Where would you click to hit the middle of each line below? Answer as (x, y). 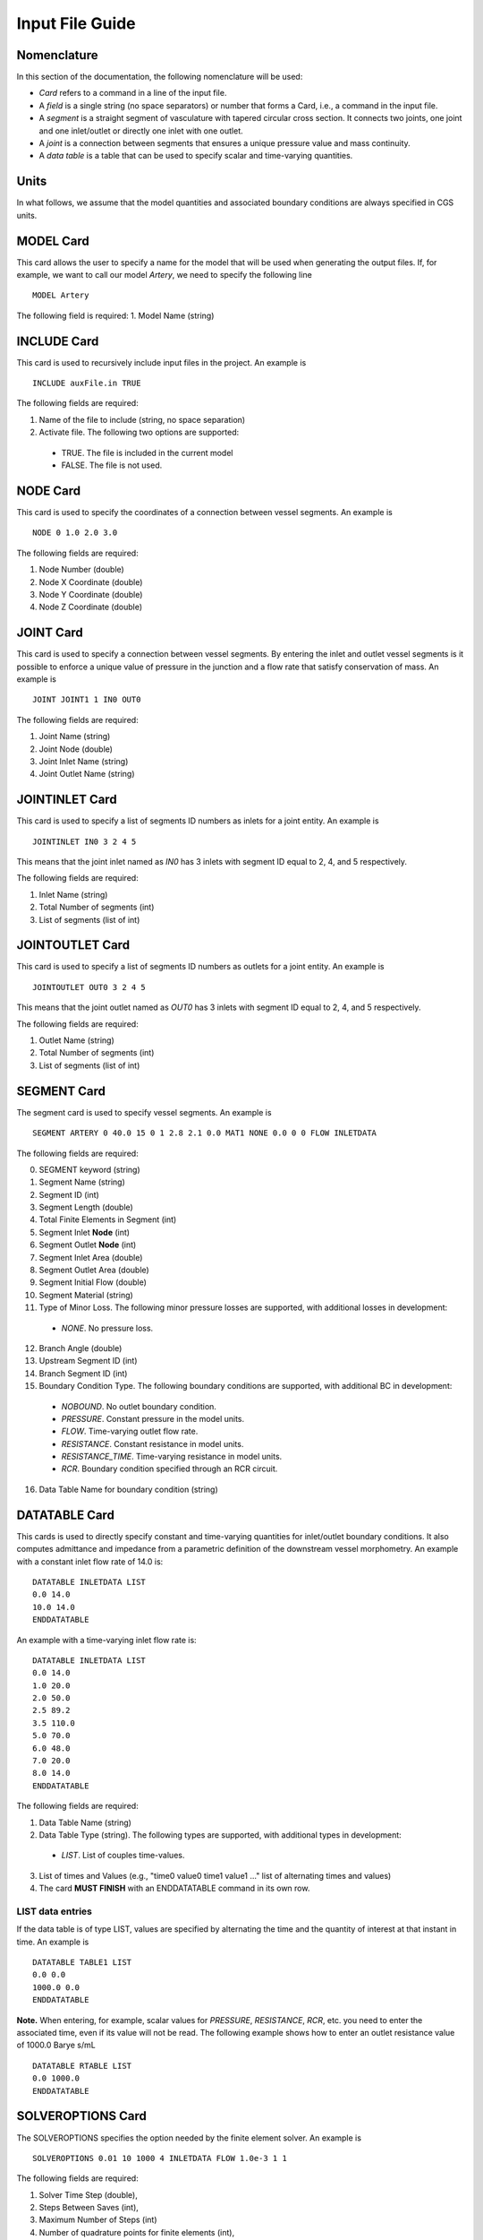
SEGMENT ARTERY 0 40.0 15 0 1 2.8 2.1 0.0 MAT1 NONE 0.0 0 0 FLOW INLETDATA (205, 1133)
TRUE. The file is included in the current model (147, 452)
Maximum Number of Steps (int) (98, 2220)
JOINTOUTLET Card (73, 945)
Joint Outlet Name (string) (87, 774)
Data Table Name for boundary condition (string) (128, 1489)
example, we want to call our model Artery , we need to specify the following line (164, 275)
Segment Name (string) (82, 1182)
